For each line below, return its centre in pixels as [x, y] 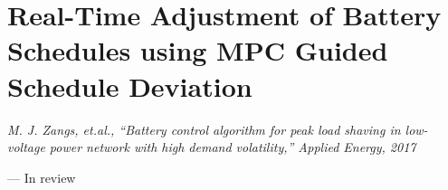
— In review [42, 177]
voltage [26, 147]
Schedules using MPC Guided [198, 50]
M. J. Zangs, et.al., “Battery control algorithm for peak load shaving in [204, 129]
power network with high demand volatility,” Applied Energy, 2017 [233, 147]
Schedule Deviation [130, 85]
